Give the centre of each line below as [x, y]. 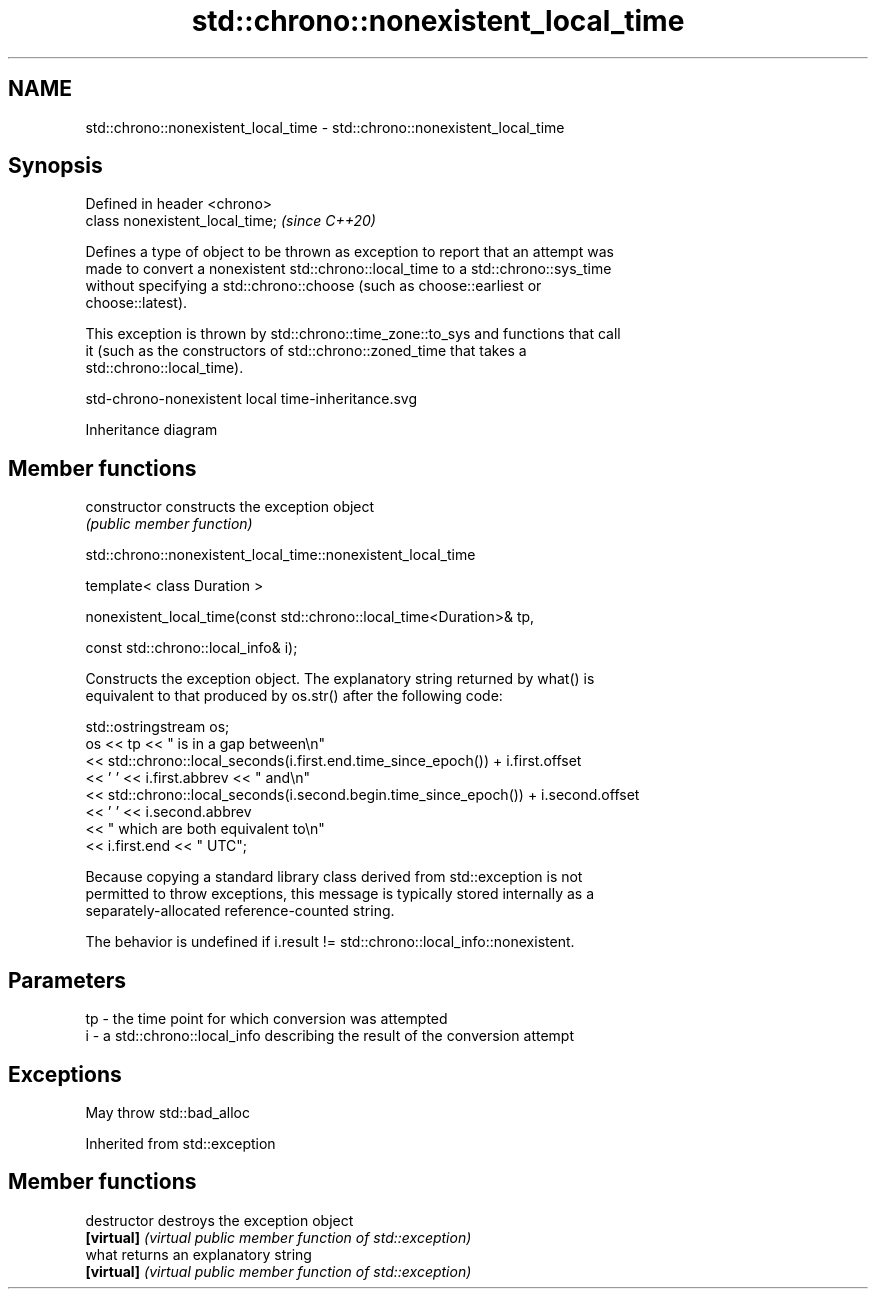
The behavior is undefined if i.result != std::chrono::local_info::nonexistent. [330, 942]
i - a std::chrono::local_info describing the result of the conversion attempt [330, 1036]
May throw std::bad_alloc [167, 1112]
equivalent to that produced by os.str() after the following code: [294, 696]
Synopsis [55, 166]
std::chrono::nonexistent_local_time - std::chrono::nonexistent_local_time [325, 127]
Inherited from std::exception [180, 1143]
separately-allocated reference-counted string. [240, 911]
